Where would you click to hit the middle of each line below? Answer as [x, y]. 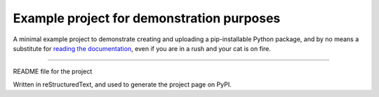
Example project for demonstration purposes [147, 18]
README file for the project [53, 72]
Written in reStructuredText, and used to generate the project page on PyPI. [122, 84]
